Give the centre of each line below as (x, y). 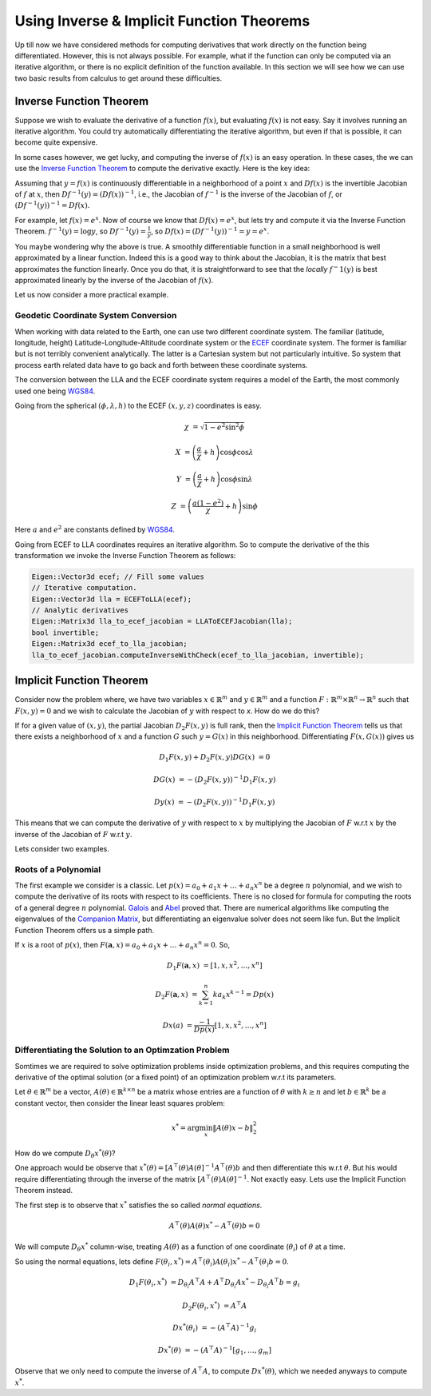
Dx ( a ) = (178, 1025)
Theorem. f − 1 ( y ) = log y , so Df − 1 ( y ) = (81, 231)
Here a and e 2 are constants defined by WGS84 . (95, 529)
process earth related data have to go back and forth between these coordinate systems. (161, 365)
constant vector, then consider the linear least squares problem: (120, 1103)
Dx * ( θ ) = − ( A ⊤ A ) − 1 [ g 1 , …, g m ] (214, 1350)
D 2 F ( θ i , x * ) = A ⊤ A (215, 1306)
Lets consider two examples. (62, 848)
